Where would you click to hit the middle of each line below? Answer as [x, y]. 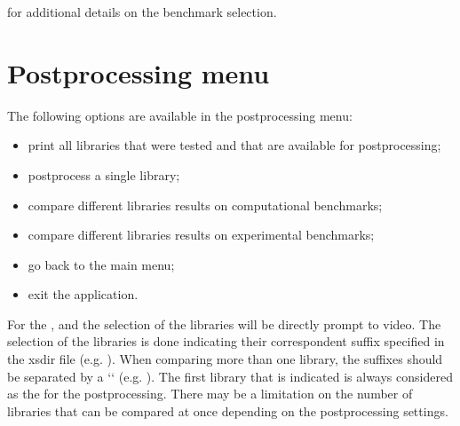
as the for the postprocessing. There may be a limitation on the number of [210, 394]
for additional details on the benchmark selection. [142, 12]
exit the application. [83, 294]
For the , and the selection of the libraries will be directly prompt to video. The [224, 323]
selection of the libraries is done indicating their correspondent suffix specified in [226, 341]
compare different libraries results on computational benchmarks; [205, 205]
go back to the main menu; [101, 264]
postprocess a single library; [104, 174]
